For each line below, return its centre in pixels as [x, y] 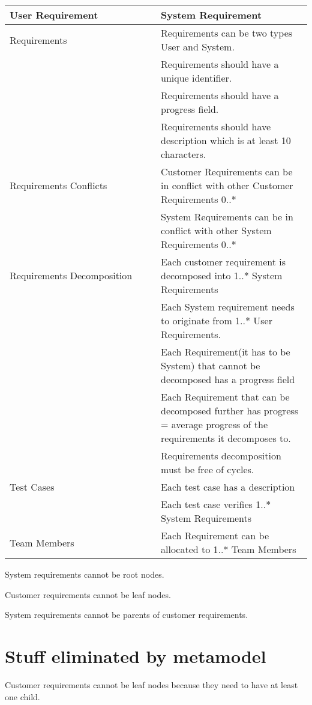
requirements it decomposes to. [226, 438]
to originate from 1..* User [217, 320]
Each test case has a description [228, 487]
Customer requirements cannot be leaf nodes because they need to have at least [151, 684]
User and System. [198, 47]
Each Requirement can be [215, 535]
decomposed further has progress [229, 410]
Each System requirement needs [228, 307]
